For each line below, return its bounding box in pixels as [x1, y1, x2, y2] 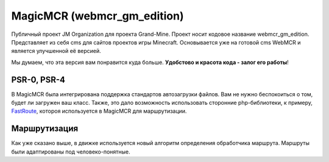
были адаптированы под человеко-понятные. [11, 148, 130, 155]
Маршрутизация [11, 124, 79, 134]
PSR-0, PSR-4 [11, 74, 66, 85]
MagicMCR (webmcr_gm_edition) [11, 9, 184, 23]
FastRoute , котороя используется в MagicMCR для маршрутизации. [11, 107, 187, 115]
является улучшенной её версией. [11, 48, 102, 55]
